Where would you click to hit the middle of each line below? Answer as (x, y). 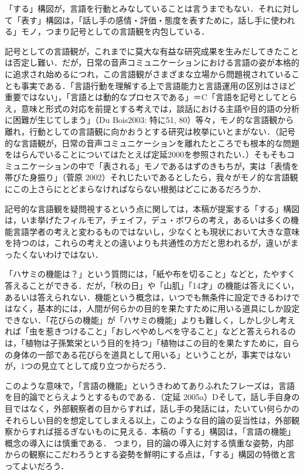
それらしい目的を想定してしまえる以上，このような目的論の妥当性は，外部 (148, 420)
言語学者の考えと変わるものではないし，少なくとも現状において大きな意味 (156, 231)
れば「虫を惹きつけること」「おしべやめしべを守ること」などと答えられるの (150, 331)
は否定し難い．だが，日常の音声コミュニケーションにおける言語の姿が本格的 (152, 62)
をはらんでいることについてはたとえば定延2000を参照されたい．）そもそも (146, 154)
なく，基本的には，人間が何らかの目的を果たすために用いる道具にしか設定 (156, 308)
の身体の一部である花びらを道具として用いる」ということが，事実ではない (148, 354)
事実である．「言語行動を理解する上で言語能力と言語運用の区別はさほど (158, 85)
